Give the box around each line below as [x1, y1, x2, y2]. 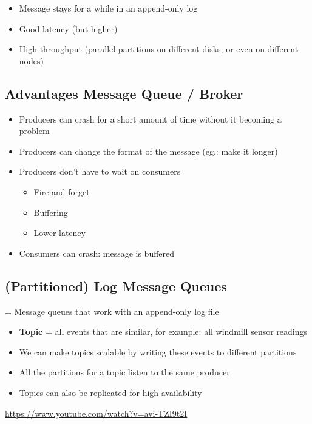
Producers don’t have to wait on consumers [19, 165, 181, 178]
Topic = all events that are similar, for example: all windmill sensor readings [19, 325, 308, 338]
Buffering [33, 206, 68, 218]
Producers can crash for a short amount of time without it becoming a [19, 112, 282, 125]
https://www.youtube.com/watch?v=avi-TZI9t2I [5, 406, 188, 419]
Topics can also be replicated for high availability [19, 386, 202, 399]
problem [19, 124, 50, 137]
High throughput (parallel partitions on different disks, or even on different [19, 42, 299, 55]
